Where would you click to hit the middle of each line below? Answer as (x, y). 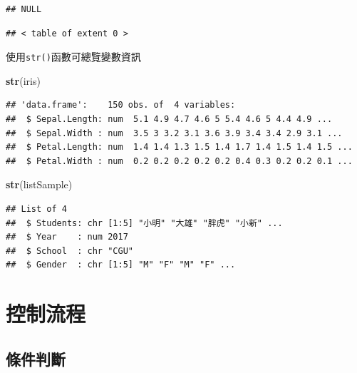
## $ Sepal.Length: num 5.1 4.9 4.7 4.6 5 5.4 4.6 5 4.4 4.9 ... (169, 119)
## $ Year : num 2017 (67, 237)
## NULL (24, 9)
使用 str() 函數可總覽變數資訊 (73, 57)
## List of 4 (36, 209)
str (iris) (23, 80)
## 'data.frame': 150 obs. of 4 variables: (121, 105)
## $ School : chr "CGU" (69, 251)
